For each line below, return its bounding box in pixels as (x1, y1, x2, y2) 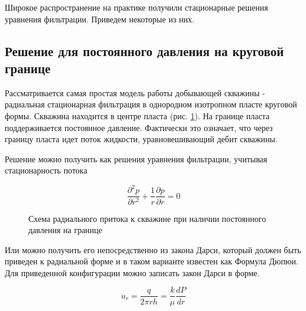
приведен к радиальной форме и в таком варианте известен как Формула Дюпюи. (5, 255, 298, 267)
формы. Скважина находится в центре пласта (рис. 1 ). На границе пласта (5, 109, 270, 122)
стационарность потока (5, 164, 87, 176)
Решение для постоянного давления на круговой (5, 41, 284, 60)
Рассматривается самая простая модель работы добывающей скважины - (5, 86, 265, 99)
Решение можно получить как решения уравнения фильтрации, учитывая (5, 152, 268, 165)
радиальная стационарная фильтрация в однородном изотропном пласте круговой (5, 98, 297, 110)
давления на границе (28, 224, 103, 236)
